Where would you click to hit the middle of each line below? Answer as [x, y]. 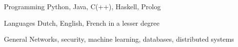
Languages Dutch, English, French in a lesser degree [82, 23]
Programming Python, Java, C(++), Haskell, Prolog [82, 6]
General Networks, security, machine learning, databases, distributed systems [119, 39]
